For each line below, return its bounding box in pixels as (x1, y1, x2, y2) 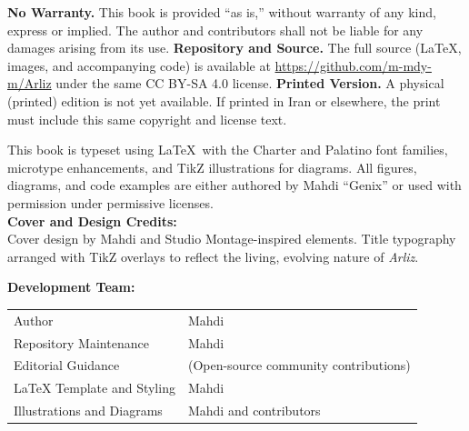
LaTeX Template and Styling (14, 378, 175, 397)
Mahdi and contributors (187, 401, 321, 420)
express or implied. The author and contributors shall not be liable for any (7, 20, 424, 39)
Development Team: (7, 277, 135, 296)
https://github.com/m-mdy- (274, 55, 432, 75)
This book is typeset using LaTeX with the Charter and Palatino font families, (7, 140, 448, 159)
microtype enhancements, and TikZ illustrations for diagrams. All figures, (7, 157, 417, 176)
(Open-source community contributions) (187, 356, 411, 375)
